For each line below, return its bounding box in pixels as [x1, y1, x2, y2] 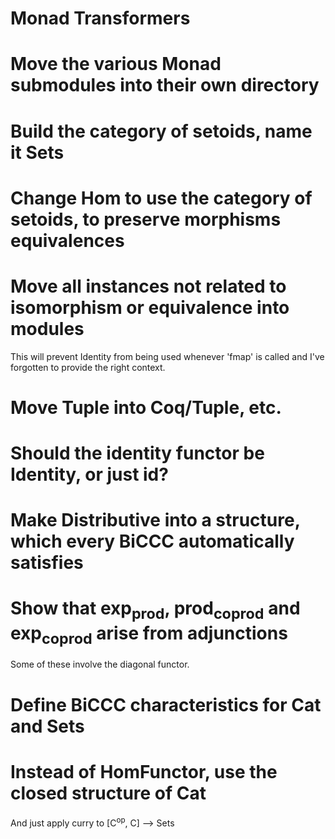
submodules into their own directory [10, 74, 320, 97]
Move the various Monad [10, 53, 222, 76]
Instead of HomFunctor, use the [10, 760, 278, 783]
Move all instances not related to [10, 275, 287, 297]
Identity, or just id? [10, 463, 169, 486]
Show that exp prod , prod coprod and [10, 597, 301, 624]
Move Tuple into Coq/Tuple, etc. [10, 396, 282, 419]
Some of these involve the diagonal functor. [10, 658, 190, 671]
